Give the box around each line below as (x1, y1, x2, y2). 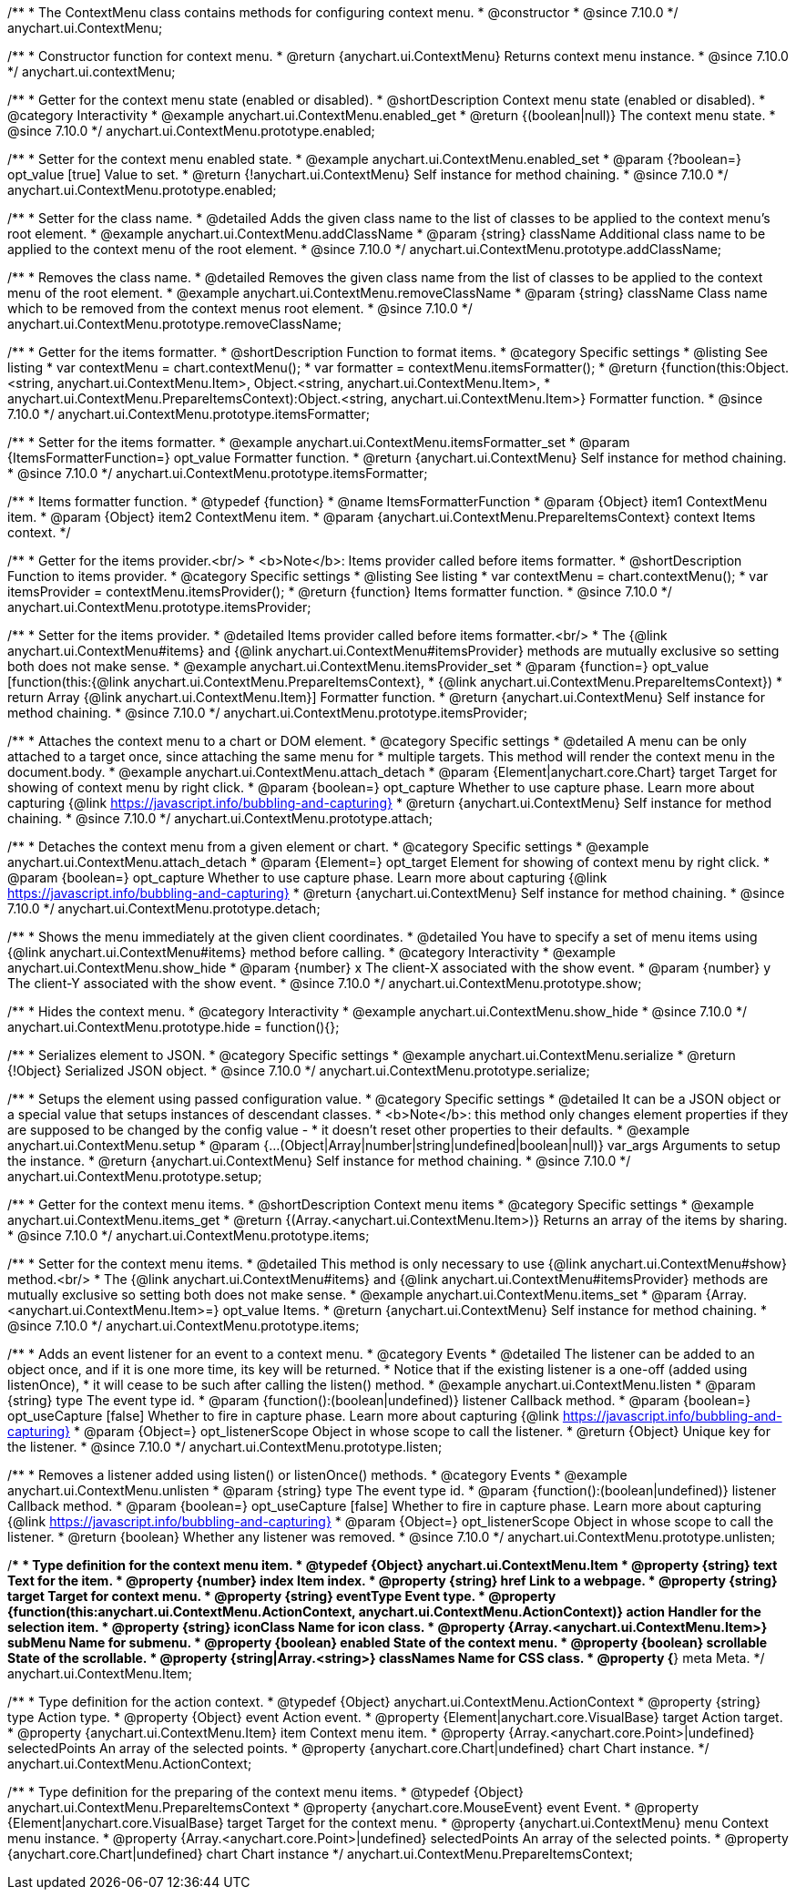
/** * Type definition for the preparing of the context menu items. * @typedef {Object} (7, 1784, 524, 1800)
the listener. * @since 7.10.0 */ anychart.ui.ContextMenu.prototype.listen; (7, 1439, 443, 1454)
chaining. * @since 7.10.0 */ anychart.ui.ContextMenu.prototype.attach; (7, 811, 433, 826)
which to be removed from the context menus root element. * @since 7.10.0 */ (7, 301, 473, 316)
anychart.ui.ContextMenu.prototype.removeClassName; (7, 316, 342, 331)
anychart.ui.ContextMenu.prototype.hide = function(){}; (7, 1019, 340, 1035)
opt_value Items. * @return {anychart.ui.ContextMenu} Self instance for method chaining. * (222, 1302, 768, 1318)
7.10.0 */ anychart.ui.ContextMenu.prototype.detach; (7, 901, 321, 916)
